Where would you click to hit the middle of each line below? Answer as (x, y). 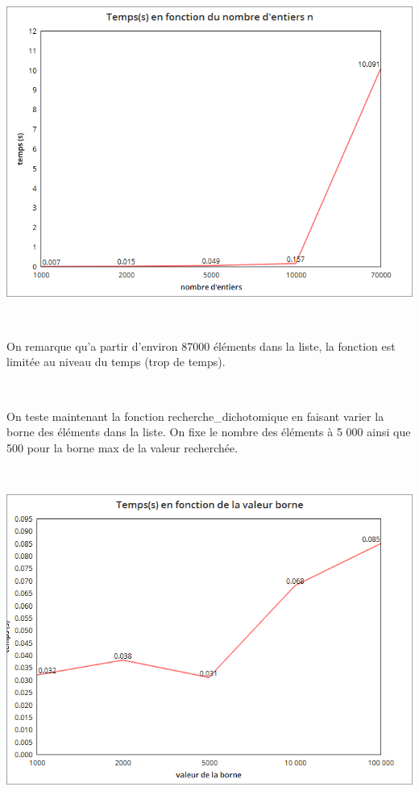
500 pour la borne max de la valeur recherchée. (122, 447)
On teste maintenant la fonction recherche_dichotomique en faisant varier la (195, 416)
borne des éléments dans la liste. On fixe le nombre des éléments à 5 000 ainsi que (209, 432)
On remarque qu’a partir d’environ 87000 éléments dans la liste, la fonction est (201, 346)
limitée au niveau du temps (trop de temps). (116, 362)
